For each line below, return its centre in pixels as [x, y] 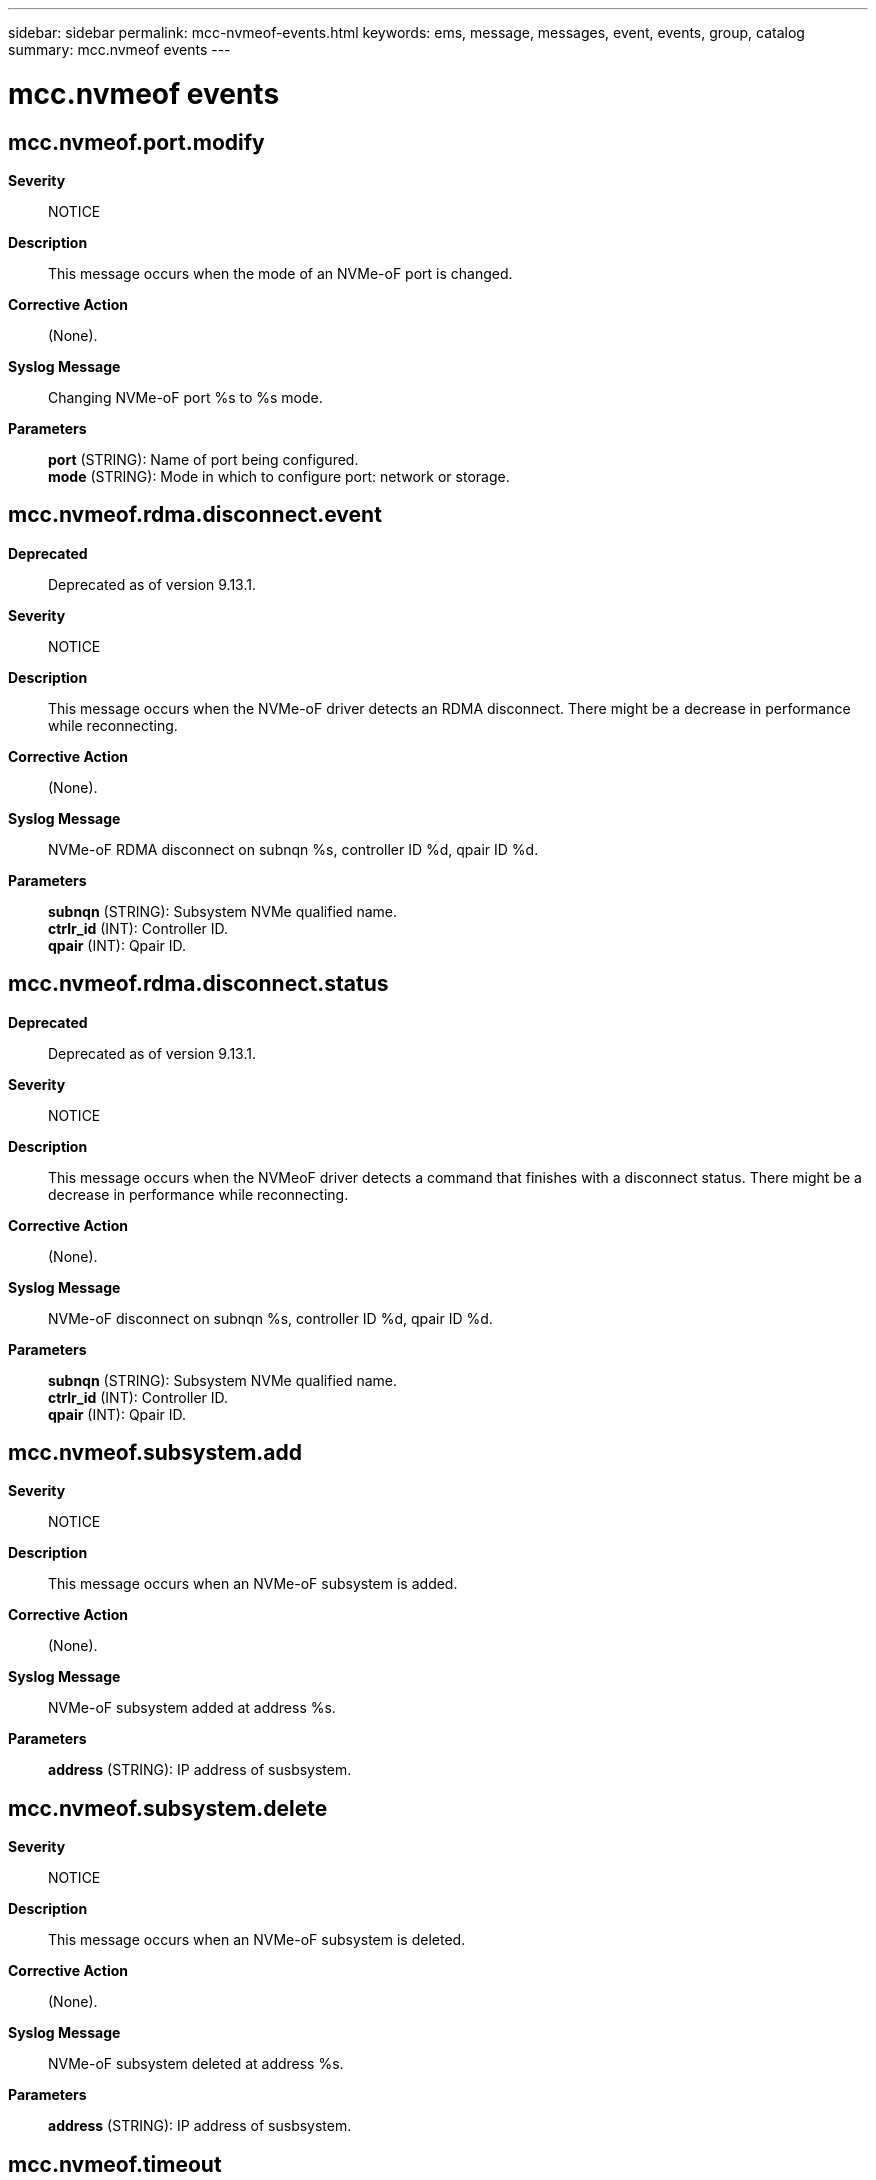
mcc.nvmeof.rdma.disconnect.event [195, 515]
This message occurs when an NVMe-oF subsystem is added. [253, 1584]
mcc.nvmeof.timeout [115, 2164]
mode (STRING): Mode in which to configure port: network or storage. [279, 476]
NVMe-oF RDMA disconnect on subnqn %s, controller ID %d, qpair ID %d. [293, 849]
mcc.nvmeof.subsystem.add [155, 1453]
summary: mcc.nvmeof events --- [119, 49]
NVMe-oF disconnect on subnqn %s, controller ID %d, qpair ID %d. [270, 1318]
